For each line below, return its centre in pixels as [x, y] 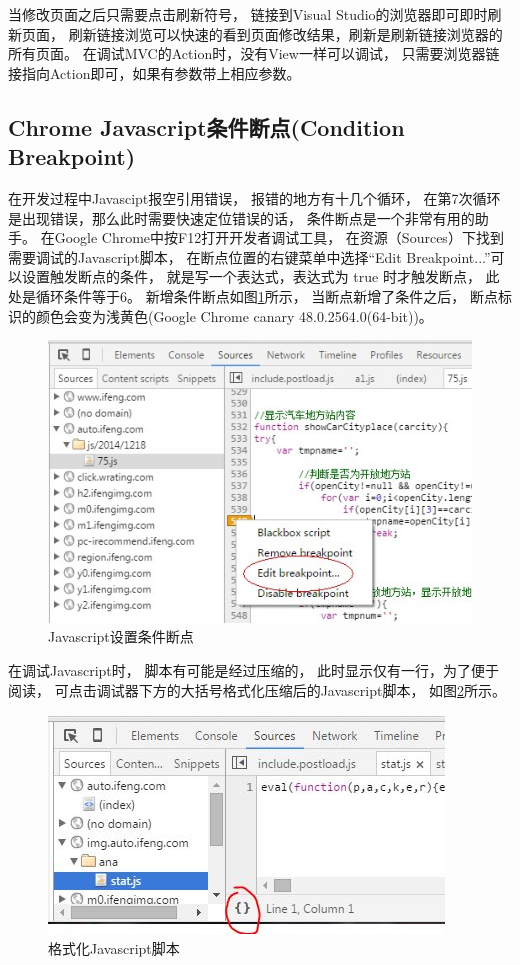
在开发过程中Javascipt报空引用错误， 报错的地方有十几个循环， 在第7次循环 [254, 197]
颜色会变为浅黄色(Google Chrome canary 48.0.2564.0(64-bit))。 [234, 315]
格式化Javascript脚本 [114, 947]
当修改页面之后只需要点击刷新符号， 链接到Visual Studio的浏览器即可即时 [248, 14]
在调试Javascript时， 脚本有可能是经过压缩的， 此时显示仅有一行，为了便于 [254, 669]
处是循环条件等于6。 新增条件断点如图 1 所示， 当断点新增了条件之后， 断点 [253, 295]
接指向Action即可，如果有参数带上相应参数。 [154, 72]
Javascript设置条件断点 [121, 636]
